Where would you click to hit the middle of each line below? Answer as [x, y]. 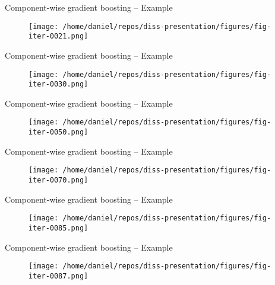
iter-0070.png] [59, 180]
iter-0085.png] [59, 228]
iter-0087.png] [59, 276]
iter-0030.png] [59, 84]
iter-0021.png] [59, 36]
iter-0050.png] [59, 132]
